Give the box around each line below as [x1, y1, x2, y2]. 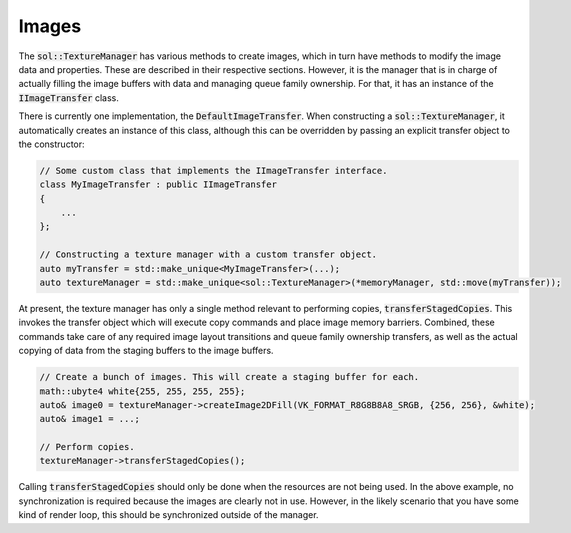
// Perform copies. [39, 441, 135, 453]
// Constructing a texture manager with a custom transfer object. [39, 249, 378, 260]
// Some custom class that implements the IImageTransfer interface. [39, 165, 388, 176]
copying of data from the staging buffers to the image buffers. [18, 345, 274, 357]
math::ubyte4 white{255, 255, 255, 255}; [39, 385, 246, 397]
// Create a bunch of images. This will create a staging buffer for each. [39, 371, 420, 383]
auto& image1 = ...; [39, 413, 140, 425]
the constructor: [18, 138, 85, 150]
